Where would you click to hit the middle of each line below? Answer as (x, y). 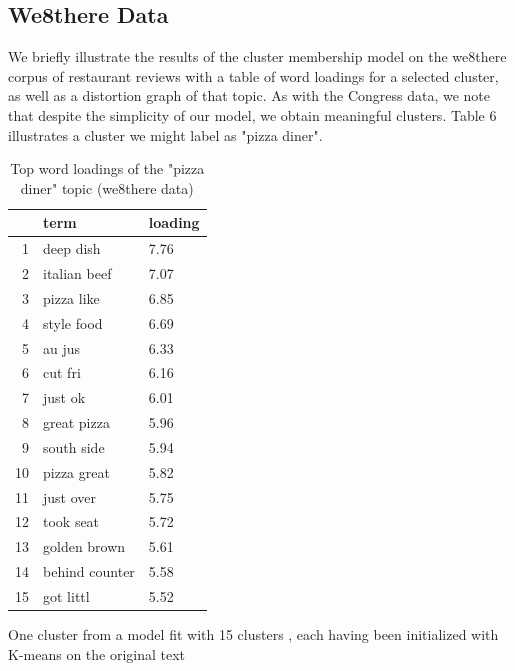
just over (70, 496)
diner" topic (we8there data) (107, 187)
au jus (62, 347)
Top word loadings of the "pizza (107, 168)
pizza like (71, 297)
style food (73, 322)
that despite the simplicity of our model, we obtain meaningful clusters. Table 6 (252, 114)
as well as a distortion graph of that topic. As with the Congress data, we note (249, 95)
